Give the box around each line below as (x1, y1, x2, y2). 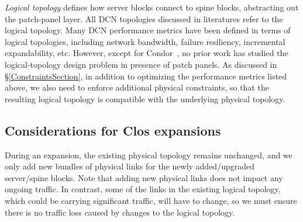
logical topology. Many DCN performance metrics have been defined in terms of (5, 24, 291, 36)
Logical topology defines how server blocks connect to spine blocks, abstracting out (5, 1, 299, 13)
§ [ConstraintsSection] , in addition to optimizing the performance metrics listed (5, 70, 287, 82)
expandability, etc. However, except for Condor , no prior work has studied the (5, 47, 288, 59)
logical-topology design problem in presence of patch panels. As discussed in (5, 58, 277, 70)
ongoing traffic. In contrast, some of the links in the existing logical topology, (5, 183, 281, 195)
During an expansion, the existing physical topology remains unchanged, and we (5, 148, 292, 161)
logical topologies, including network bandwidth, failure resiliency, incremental (5, 35, 285, 47)
